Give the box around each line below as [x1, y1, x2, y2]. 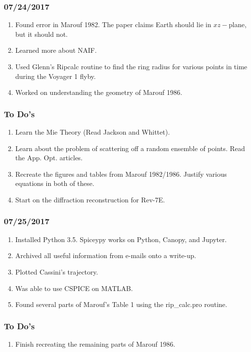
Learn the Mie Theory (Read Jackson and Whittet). [15, 127, 170, 137]
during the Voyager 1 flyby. [15, 71, 96, 81]
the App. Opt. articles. [15, 153, 83, 163]
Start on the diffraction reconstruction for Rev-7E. [15, 194, 165, 204]
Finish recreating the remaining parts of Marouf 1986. [15, 338, 176, 349]
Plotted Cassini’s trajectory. [15, 266, 98, 276]
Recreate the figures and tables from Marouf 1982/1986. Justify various [15, 168, 227, 179]
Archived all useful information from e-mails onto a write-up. [15, 250, 196, 260]
